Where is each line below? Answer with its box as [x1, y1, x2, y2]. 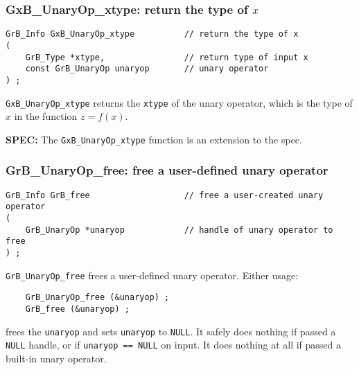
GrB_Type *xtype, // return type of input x [25, 52, 308, 62]
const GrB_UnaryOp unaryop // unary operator [25, 64, 269, 74]
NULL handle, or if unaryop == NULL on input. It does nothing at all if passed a [6, 337, 342, 352]
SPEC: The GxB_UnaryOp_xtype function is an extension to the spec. [6, 132, 302, 146]
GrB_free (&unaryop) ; [25, 303, 130, 314]
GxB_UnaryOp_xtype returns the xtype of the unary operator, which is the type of [6, 95, 353, 109]
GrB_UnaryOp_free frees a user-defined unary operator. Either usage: [6, 267, 299, 282]
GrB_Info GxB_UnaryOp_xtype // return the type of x [6, 29, 299, 39]
